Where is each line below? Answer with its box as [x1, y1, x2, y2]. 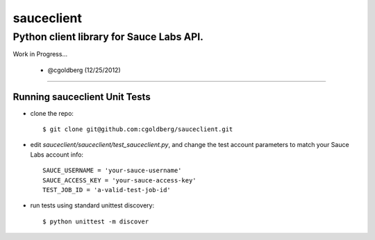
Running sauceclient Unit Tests [12, 91, 151, 103]
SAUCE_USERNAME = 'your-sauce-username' [42, 166, 182, 175]
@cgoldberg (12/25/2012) [47, 66, 121, 74]
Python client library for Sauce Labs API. [12, 31, 204, 43]
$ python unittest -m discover [42, 217, 149, 225]
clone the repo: [30, 109, 74, 117]
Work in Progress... [12, 50, 68, 58]
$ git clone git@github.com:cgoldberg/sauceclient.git [42, 126, 233, 133]
